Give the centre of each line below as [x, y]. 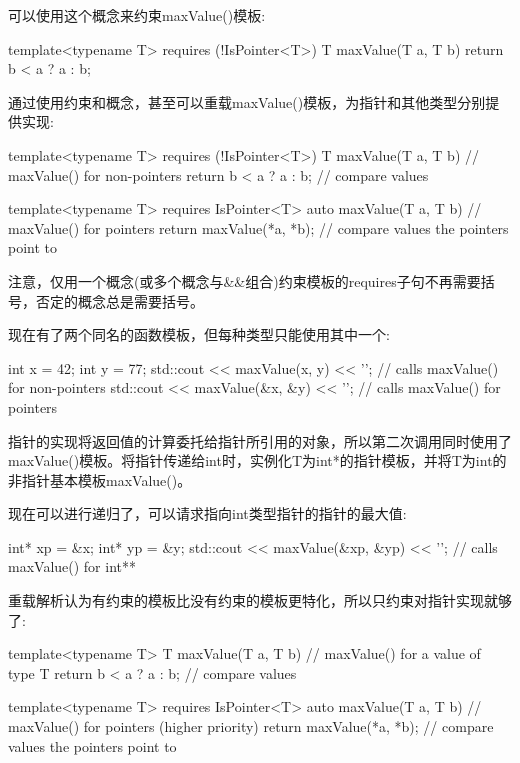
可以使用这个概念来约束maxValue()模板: [137, 15]
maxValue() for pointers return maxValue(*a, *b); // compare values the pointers [258, 227]
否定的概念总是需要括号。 [119, 300]
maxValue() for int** [72, 566]
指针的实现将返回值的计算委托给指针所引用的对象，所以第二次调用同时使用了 [260, 440]
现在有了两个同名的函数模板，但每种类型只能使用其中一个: [199, 334]
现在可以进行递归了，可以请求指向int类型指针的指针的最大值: [207, 513]
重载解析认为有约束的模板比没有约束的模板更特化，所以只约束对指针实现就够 [260, 600]
